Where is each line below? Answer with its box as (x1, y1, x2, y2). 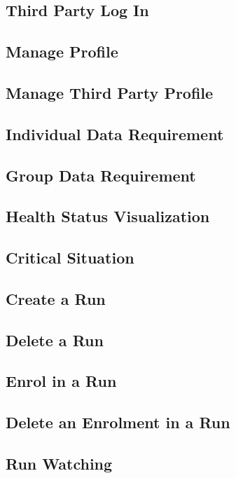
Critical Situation (6, 247, 134, 268)
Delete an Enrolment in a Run (6, 411, 230, 433)
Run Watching (6, 452, 113, 474)
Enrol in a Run (6, 370, 117, 392)
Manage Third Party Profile (6, 81, 214, 103)
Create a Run (6, 287, 106, 309)
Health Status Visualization (6, 205, 210, 227)
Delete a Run (6, 329, 104, 350)
